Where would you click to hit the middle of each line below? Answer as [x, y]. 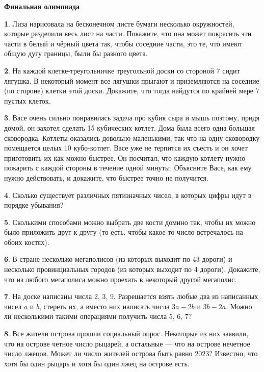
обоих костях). [27, 242]
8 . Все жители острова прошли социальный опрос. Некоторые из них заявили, [126, 333]
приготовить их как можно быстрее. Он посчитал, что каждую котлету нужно [125, 157]
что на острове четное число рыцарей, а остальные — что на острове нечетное [127, 343]
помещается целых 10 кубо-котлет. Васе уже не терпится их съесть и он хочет [126, 148]
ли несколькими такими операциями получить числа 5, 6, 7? [98, 316]
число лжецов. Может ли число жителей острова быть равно [98, 353]
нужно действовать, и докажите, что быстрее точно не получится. [106, 177]
